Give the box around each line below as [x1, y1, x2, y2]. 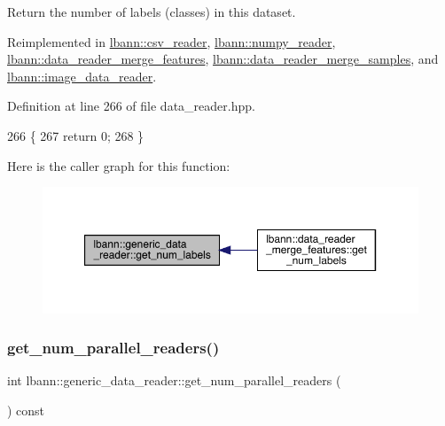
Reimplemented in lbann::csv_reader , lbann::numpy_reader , [7, 32, 336, 50]
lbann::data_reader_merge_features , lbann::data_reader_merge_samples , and [7, 50, 439, 68]
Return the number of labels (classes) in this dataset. [7, 3, 296, 20]
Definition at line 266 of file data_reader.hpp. [7, 97, 255, 115]
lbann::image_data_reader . [7, 66, 157, 85]
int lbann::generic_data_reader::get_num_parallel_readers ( [7, 371, 341, 390]
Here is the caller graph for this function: [7, 156, 230, 174]
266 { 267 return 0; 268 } [7, 126, 144, 144]
